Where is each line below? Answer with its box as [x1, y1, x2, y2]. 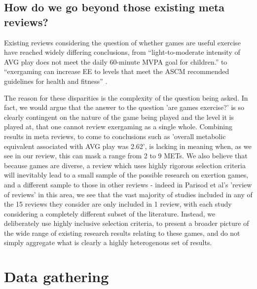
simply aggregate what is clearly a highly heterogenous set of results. [4, 237, 212, 248]
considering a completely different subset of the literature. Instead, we [4, 208, 216, 218]
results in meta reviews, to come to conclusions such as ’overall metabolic [4, 131, 226, 141]
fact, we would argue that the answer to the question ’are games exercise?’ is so [4, 102, 245, 112]
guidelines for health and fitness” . [4, 75, 108, 86]
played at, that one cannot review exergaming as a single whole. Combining [4, 121, 232, 132]
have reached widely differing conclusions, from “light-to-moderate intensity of [4, 47, 240, 57]
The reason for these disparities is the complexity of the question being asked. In [4, 92, 248, 103]
